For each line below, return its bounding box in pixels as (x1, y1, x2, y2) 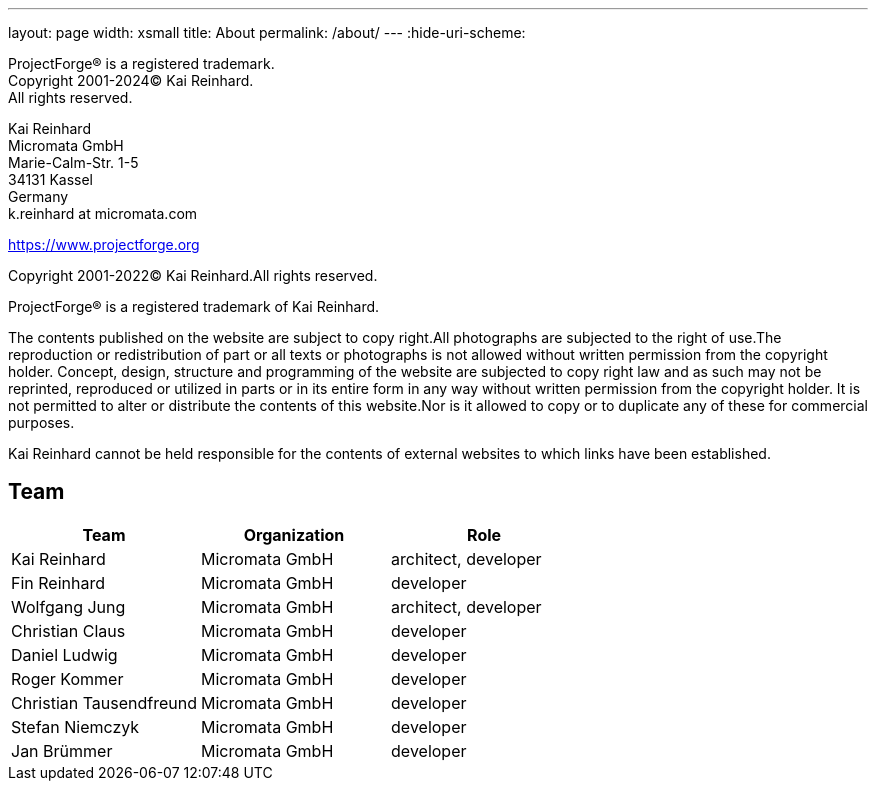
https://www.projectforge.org (8, 236, 200, 253)
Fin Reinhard (11, 572, 105, 593)
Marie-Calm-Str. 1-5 (8, 154, 139, 171)
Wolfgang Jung (11, 596, 126, 617)
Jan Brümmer (11, 740, 113, 761)
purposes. (8, 414, 75, 431)
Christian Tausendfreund (11, 692, 198, 713)
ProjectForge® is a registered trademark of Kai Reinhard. (8, 298, 380, 315)
